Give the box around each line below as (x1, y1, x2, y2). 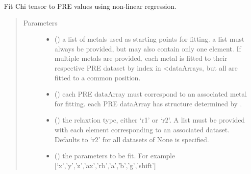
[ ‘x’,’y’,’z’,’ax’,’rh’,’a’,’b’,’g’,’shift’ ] (54, 160, 156, 170)
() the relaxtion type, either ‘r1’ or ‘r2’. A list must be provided (54, 115, 245, 125)
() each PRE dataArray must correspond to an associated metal (54, 89, 247, 99)
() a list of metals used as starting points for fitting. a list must (54, 34, 245, 44)
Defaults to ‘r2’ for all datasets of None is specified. (54, 134, 209, 144)
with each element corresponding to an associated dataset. (54, 124, 230, 134)
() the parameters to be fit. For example (54, 150, 175, 161)
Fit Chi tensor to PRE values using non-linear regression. (4, 1, 176, 11)
